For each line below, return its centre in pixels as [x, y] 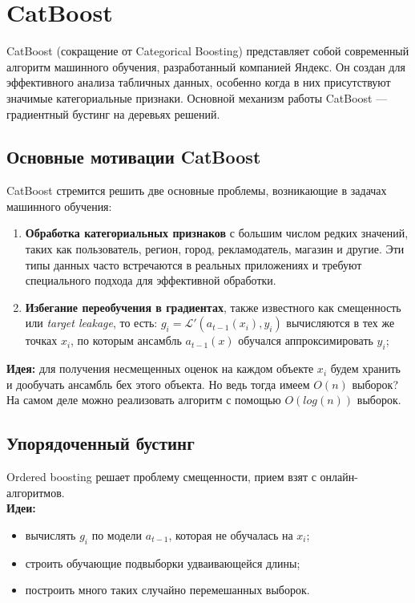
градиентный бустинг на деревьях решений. [113, 113]
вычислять [50, 535]
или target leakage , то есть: [91, 323]
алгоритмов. [36, 492]
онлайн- [339, 477]
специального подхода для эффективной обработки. [151, 280]
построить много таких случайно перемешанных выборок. [167, 590]
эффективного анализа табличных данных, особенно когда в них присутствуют [199, 82]
